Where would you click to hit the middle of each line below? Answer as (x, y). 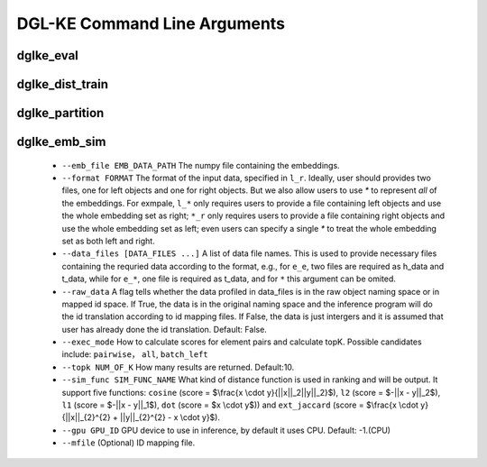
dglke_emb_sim (61, 142)
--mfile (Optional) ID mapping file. (129, 443)
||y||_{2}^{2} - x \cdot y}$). (170, 417)
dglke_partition (60, 113)
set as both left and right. (108, 241)
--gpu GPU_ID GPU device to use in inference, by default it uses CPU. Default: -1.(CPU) (226, 430)
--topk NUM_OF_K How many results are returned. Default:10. (178, 367)
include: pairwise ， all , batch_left (135, 354)
